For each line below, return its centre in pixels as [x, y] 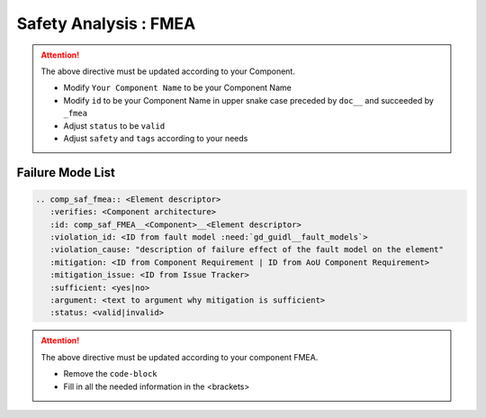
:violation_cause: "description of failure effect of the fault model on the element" [247, 250]
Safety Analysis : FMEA [106, 23]
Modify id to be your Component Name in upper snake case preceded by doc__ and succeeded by [248, 100]
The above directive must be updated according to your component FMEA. [180, 357]
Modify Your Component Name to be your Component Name [177, 88]
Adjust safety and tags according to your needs [156, 138]
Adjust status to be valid [114, 125]
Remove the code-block [110, 374]
